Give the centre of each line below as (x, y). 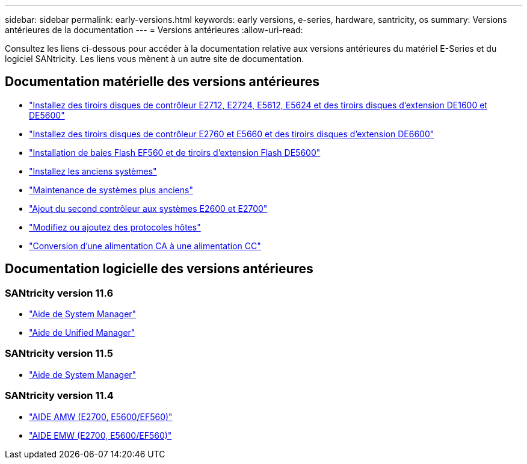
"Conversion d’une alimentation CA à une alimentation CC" (145, 246)
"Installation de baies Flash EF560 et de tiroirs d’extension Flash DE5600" (175, 152)
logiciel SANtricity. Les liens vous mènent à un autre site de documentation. (155, 59)
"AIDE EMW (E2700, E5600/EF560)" (100, 435)
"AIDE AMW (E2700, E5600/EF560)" (101, 416)
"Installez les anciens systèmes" (93, 171)
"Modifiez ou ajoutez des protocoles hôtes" (115, 227)
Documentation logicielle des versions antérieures (159, 269)
